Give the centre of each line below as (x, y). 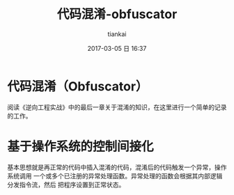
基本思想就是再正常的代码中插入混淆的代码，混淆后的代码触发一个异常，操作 (117, 167)
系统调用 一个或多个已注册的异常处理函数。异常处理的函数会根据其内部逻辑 (115, 175)
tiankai (117, 34)
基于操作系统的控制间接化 (81, 146)
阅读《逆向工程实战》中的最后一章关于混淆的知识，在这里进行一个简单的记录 (117, 107)
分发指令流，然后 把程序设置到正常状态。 (66, 185)
